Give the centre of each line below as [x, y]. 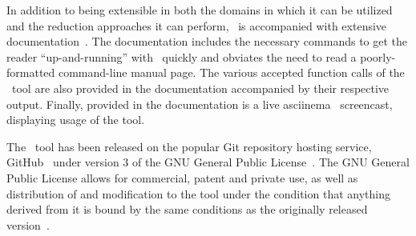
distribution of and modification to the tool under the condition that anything [198, 193]
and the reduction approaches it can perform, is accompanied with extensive [197, 25]
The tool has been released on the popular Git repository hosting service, [189, 146]
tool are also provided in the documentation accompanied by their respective [200, 88]
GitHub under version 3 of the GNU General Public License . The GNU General [208, 162]
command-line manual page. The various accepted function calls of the [231, 72]
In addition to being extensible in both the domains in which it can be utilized [200, 10]
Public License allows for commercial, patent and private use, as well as [182, 177]
